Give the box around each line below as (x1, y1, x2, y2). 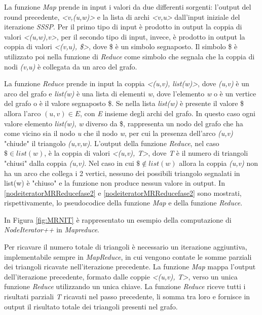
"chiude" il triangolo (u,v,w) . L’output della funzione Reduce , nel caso (4, 137, 219, 148)
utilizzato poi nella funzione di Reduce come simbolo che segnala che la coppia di (4, 51, 255, 61)
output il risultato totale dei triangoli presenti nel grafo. (4, 301, 178, 311)
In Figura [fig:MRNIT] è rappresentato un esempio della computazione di (4, 214, 232, 225)
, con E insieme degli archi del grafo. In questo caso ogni (80, 108, 255, 118)
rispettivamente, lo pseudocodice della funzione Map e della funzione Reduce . (4, 197, 243, 208)
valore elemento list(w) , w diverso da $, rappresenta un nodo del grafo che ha (4, 118, 243, 128)
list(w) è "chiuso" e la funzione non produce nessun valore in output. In (4, 178, 225, 188)
